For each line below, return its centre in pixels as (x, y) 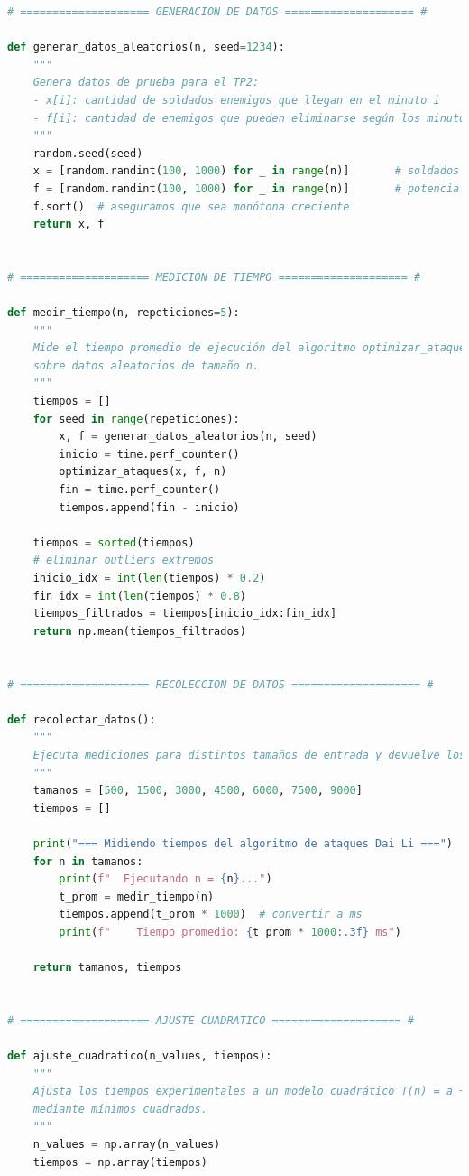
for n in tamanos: (88, 861)
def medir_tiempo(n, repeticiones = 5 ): (124, 313)
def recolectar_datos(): (82, 719)
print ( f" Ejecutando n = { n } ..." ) (166, 879)
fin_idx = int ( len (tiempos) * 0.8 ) (139, 596)
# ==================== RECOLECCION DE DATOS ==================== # (221, 684)
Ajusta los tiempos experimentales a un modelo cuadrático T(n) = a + (249, 1092)
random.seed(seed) (88, 153)
